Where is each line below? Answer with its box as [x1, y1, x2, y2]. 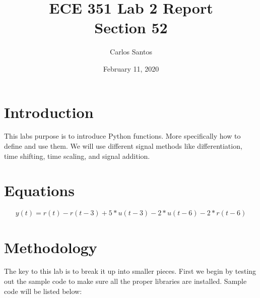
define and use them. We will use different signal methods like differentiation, [4, 141, 242, 151]
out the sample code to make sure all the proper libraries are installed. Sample [4, 276, 247, 286]
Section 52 [94, 17, 168, 38]
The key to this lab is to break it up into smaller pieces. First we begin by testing [4, 266, 256, 276]
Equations [4, 180, 75, 201]
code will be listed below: [4, 285, 82, 296]
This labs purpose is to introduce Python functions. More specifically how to [4, 131, 241, 141]
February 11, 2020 [103, 63, 159, 74]
